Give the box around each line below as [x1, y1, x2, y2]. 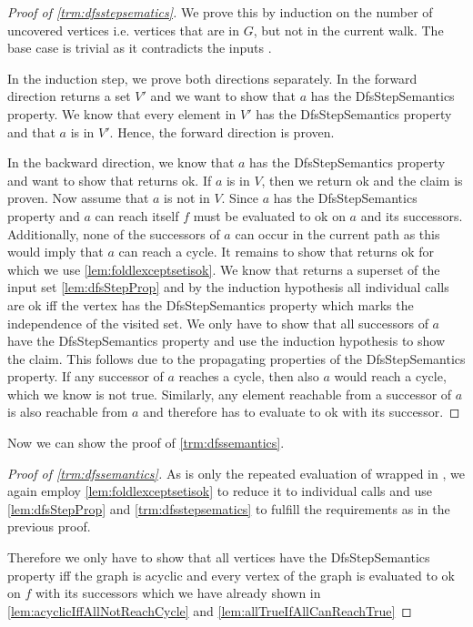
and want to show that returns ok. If [7, 170, 212, 189]
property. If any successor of [7, 367, 164, 386]
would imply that [7, 242, 104, 261]
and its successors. [360, 206, 463, 225]
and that [7, 122, 55, 141]
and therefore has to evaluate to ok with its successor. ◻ [143, 402, 460, 421]
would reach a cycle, [334, 367, 447, 386]
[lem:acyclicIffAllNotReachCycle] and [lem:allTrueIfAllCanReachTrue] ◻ [7, 601, 412, 620]
